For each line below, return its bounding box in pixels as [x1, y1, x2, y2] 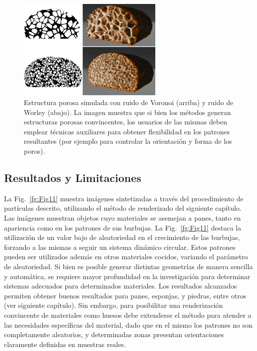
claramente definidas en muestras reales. [4, 339, 126, 349]
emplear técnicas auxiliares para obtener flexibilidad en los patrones [24, 126, 230, 136]
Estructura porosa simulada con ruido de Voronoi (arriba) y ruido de [24, 97, 233, 108]
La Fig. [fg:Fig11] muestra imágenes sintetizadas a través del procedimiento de [4, 193, 244, 203]
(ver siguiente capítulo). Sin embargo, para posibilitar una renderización [4, 300, 223, 310]
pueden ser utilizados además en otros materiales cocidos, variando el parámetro [4, 251, 248, 262]
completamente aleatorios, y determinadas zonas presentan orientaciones [4, 329, 224, 340]
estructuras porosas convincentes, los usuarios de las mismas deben [24, 117, 227, 127]
